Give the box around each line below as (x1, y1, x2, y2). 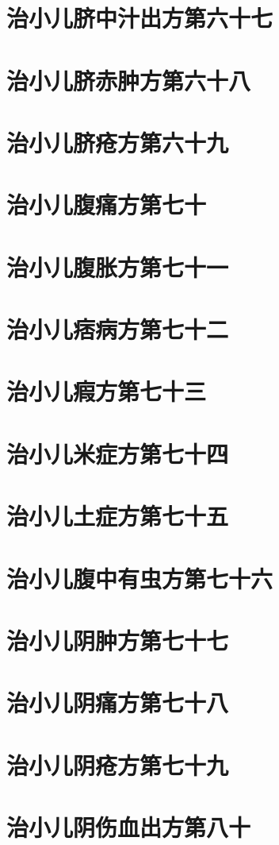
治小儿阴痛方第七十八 (6, 686, 229, 719)
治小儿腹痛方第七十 (6, 188, 207, 221)
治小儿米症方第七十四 (6, 437, 229, 469)
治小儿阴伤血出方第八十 (6, 811, 251, 843)
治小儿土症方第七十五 (6, 500, 229, 532)
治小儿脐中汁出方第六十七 (6, 2, 273, 34)
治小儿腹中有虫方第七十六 (6, 561, 273, 594)
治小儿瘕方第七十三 (6, 375, 207, 407)
